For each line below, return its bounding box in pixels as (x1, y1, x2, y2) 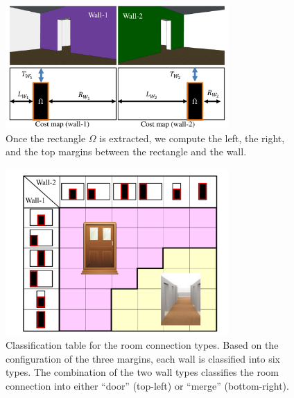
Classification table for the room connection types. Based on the (6, 338, 279, 352)
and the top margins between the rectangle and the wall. (6, 144, 247, 159)
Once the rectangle (6, 130, 86, 145)
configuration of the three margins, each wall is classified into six (6, 351, 280, 365)
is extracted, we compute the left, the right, (99, 130, 285, 145)
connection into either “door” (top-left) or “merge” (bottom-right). (6, 379, 289, 393)
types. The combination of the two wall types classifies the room (6, 365, 279, 379)
